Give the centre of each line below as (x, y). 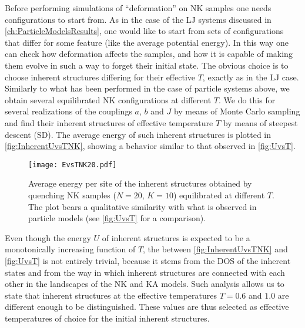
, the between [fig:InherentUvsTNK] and (215, 249)
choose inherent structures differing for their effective (100, 77)
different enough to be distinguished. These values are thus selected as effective (147, 307)
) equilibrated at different (219, 195)
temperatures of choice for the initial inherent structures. (107, 318)
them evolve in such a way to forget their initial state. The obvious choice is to (147, 65)
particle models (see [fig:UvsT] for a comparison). (117, 218)
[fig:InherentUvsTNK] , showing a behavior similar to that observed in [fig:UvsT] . (150, 146)
